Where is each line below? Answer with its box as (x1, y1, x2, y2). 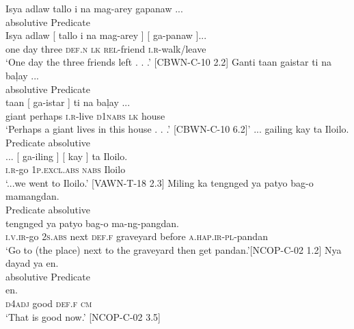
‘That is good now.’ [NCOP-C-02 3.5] (5, 309, 161, 324)
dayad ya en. (5, 256, 59, 270)
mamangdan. (5, 189, 59, 203)
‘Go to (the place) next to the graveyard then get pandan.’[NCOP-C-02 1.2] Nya (5, 242, 342, 256)
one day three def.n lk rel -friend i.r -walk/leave (5, 41, 206, 55)
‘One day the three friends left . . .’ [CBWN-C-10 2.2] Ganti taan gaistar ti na (5, 55, 331, 69)
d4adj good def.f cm (5, 296, 92, 311)
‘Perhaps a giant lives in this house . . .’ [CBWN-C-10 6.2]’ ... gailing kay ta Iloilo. (5, 122, 349, 136)
